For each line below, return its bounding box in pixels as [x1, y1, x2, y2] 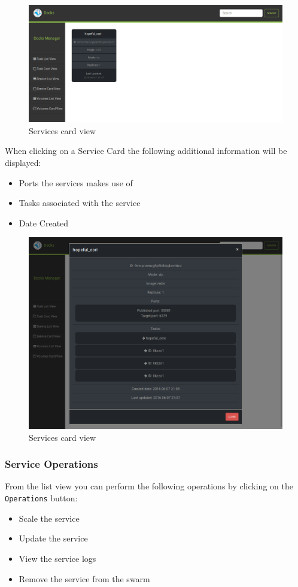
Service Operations [5, 456, 98, 471]
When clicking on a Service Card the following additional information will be [5, 144, 287, 157]
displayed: [5, 156, 41, 169]
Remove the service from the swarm [19, 572, 150, 585]
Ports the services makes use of [19, 176, 133, 189]
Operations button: [5, 492, 78, 504]
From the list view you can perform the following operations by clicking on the [5, 480, 293, 492]
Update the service [19, 532, 88, 544]
